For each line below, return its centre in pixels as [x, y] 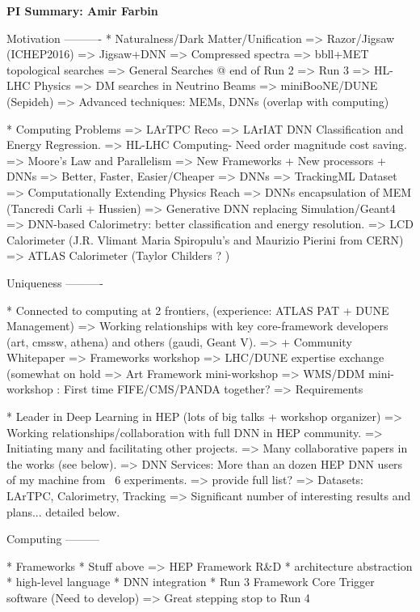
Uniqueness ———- [55, 282]
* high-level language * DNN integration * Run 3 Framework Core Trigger [191, 582]
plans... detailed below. [63, 511]
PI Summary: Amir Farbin [82, 11]
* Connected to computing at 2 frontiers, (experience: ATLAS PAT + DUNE [198, 310]
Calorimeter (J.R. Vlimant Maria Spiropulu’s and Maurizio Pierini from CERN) [205, 239]
